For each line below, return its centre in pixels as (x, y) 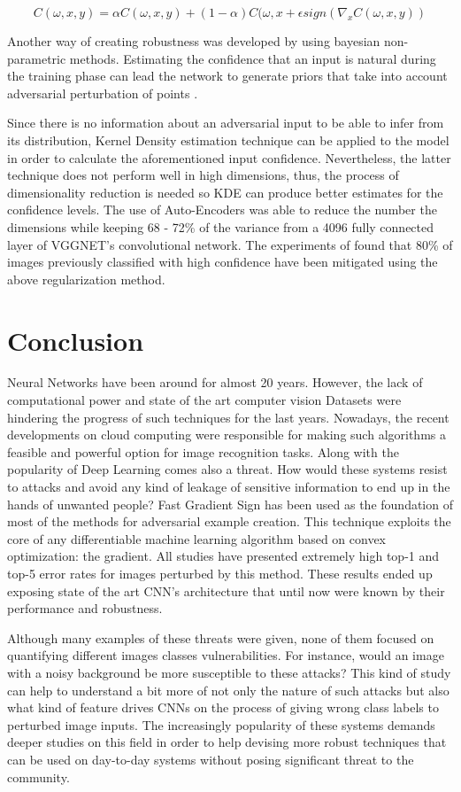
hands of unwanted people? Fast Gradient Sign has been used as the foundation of (230, 504)
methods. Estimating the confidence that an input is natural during (253, 58)
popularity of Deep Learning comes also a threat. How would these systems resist (227, 469)
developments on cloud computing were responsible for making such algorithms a (227, 435)
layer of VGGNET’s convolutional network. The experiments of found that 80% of (230, 244)
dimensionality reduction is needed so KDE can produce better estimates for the (225, 192)
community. (38, 776)
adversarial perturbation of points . (103, 93)
